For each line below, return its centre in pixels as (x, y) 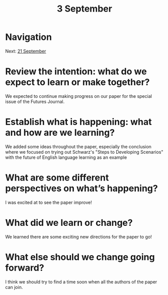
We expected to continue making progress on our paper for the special (79, 96)
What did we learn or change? (69, 223)
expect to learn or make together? (77, 82)
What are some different (57, 178)
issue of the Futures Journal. (35, 101)
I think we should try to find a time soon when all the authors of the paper (81, 282)
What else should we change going (80, 257)
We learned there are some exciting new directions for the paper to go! (79, 237)
